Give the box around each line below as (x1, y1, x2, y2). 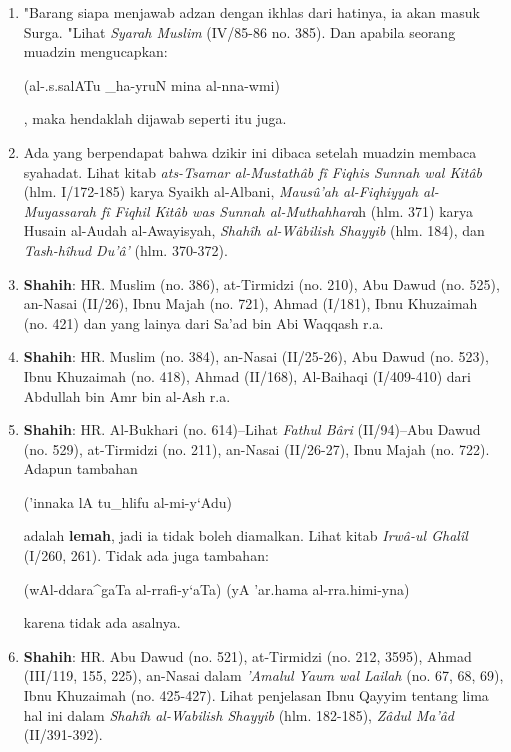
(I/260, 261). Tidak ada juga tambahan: (23, 545, 269, 566)
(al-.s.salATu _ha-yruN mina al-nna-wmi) (23, 74, 280, 95)
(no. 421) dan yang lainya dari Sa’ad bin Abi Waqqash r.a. (23, 312, 384, 333)
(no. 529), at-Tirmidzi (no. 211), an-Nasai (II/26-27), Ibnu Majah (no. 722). (23, 438, 490, 459)
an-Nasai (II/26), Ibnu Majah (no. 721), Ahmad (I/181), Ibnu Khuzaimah (23, 293, 478, 314)
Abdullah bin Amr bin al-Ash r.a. (23, 385, 231, 406)
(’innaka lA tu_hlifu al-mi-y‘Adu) (23, 491, 232, 512)
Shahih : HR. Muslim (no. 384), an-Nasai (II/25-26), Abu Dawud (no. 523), (23, 346, 489, 367)
